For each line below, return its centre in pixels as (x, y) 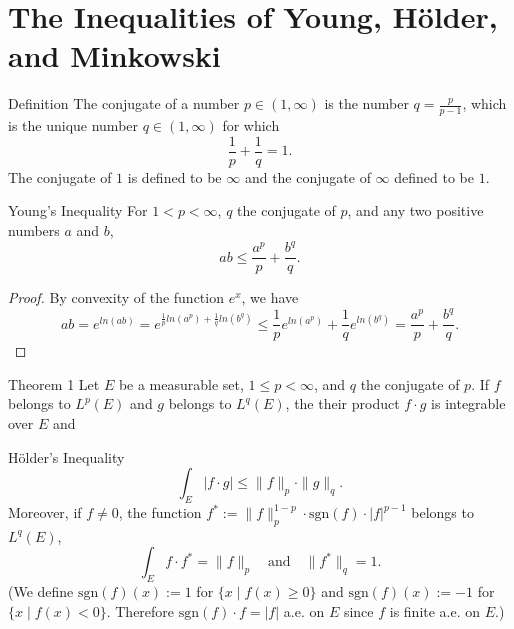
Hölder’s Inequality (66, 456)
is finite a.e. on (435, 610)
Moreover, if (45, 512)
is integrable (468, 403)
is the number (366, 103)
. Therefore (140, 610)
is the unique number (73, 125)
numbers (34, 229)
